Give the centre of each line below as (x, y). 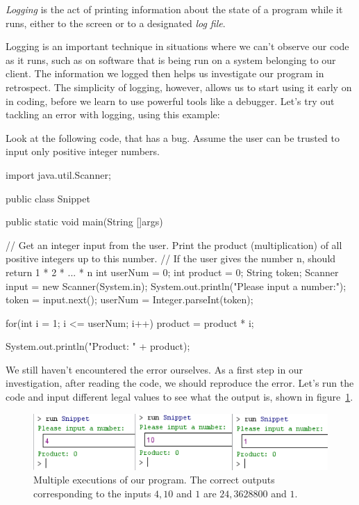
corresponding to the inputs (92, 493)
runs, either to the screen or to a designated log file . (116, 23)
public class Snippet (48, 198)
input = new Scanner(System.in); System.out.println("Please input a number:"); (176, 286)
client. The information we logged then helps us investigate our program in (165, 73)
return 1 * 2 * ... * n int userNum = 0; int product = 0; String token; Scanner (172, 272)
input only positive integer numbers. (83, 151)
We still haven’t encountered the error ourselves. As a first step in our (155, 369)
